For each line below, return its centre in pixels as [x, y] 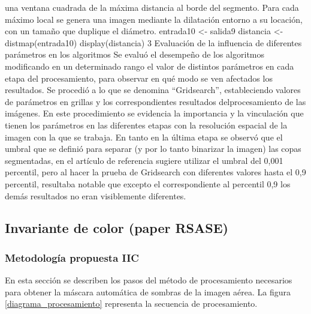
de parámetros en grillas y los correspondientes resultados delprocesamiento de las [155, 101]
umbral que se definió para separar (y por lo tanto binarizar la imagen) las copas [153, 149]
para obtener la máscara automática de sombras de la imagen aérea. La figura [148, 291]
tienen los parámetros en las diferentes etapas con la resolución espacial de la [146, 125]
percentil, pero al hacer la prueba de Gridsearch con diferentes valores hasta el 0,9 [155, 172]
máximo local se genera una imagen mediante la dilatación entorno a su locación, [154, 19]
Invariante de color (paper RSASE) [117, 228]
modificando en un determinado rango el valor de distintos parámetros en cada [150, 66]
